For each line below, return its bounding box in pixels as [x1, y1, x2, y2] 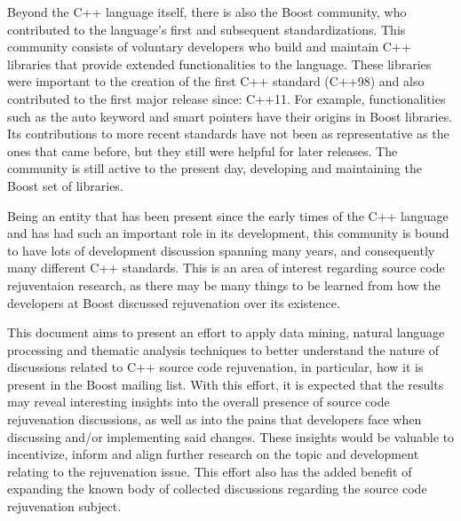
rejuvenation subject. [7, 497, 122, 516]
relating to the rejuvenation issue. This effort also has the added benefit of [7, 462, 412, 480]
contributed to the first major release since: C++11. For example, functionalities [7, 89, 446, 107]
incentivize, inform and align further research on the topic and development [7, 445, 419, 463]
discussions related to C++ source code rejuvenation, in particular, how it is [7, 358, 424, 376]
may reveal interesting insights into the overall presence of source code [7, 392, 390, 411]
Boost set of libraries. [7, 176, 123, 194]
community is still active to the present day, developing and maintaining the [7, 159, 422, 178]
